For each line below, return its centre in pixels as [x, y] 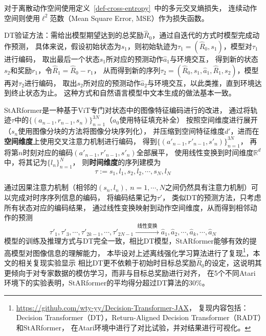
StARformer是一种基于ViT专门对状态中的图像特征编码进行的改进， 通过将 [127, 110]
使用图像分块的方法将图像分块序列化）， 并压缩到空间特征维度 [121, 131]
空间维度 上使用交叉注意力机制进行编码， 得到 [81, 141]
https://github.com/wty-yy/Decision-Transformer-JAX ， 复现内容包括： [132, 307]
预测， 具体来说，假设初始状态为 [66, 46]
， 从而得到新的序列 [127, 70]
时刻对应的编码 [48, 152]
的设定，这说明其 [233, 263]
